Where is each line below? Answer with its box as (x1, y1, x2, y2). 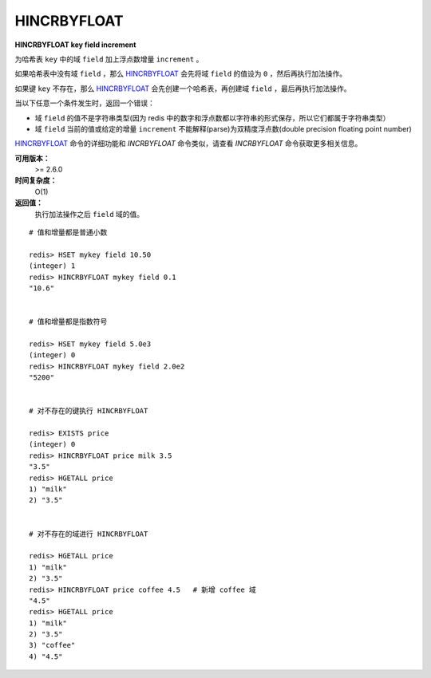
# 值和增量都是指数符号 (29, 317, 108, 326)
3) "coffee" (29, 641, 76, 650)
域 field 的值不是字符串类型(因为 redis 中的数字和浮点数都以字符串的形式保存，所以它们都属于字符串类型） (34, 112, 390, 123)
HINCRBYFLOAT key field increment (14, 40, 136, 49)
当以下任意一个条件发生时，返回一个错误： (14, 98, 155, 108)
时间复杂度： (14, 175, 57, 185)
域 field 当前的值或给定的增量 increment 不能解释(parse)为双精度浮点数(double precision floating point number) (34, 124, 413, 133)
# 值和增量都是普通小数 (29, 228, 108, 237)
